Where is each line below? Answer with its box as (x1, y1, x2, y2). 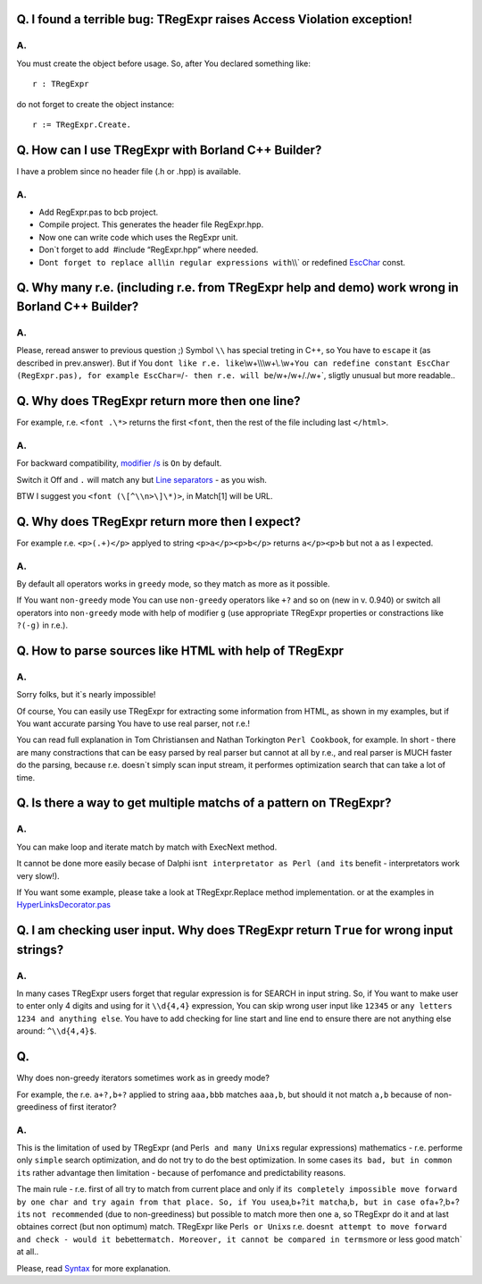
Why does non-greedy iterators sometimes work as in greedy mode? (16, 1073, 270, 1084)
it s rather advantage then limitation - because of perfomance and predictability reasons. (16, 1167, 346, 1178)
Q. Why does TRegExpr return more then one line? (16, 393, 301, 409)
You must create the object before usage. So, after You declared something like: (16, 58, 312, 69)
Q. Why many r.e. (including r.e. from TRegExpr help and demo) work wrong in (16, 280, 459, 295)
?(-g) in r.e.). (16, 620, 69, 630)
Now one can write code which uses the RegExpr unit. (38, 232, 238, 242)
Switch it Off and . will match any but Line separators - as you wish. (16, 474, 268, 485)
